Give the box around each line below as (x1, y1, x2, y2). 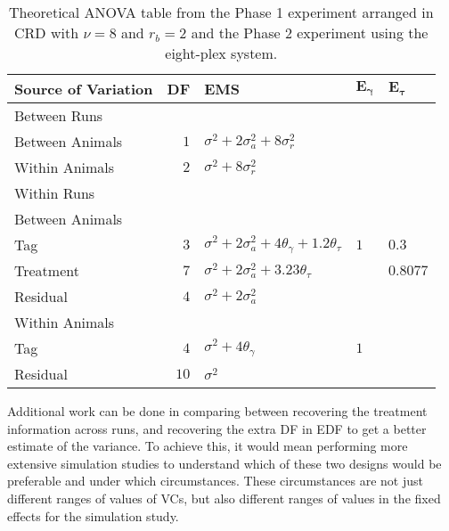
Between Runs (14, 105, 103, 126)
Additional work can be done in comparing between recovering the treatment (7, 402, 428, 420)
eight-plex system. (165, 43, 278, 63)
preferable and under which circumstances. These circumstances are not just (7, 471, 423, 490)
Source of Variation (14, 78, 153, 99)
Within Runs (14, 183, 95, 203)
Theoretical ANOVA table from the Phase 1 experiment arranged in (9, 2, 434, 22)
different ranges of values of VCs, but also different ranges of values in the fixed (7, 488, 441, 507)
